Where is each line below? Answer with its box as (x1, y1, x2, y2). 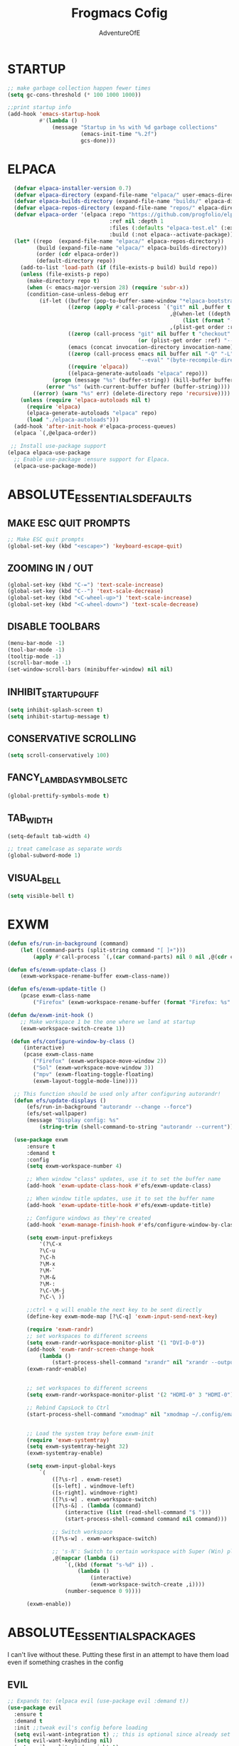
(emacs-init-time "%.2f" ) (80, 130, 158, 137)
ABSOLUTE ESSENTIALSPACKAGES (7, 1625, 196, 1643)
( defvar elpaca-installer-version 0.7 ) (14, 184, 132, 192)
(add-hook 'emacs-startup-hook (7, 110, 100, 118)
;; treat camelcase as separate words (7, 845, 122, 852)
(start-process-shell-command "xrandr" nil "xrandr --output (52, 1359, 237, 1366)
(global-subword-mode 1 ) (7, 852, 81, 859)
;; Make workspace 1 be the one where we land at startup (20, 1018, 196, 1025)
